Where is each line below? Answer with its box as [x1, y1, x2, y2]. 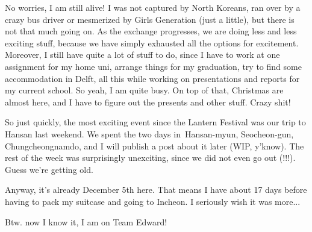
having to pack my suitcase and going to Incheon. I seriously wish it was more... [5, 195, 301, 207]
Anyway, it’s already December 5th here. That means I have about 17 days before [5, 183, 307, 196]
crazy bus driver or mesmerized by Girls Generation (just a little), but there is [5, 13, 295, 25]
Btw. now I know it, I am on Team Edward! [5, 215, 167, 228]
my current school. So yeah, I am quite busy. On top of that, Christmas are [5, 84, 284, 96]
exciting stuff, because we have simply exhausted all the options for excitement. [5, 36, 299, 49]
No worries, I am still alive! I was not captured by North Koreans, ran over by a [5, 1, 301, 13]
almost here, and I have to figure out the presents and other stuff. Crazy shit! [5, 95, 291, 108]
